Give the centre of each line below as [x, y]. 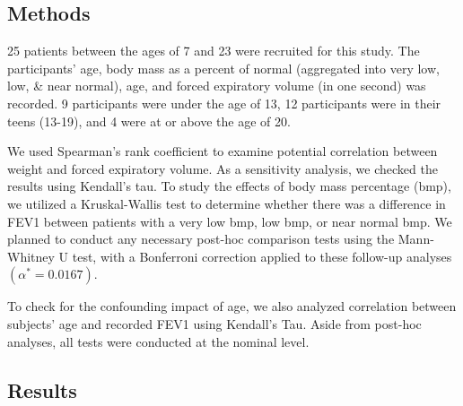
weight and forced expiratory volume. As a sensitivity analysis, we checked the [223, 168]
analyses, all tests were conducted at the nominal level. [158, 341]
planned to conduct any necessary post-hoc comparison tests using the [201, 239]
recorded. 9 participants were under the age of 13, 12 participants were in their [224, 103]
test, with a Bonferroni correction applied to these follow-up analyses [262, 256]
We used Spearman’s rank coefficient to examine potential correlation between [223, 151]
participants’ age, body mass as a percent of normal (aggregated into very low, [223, 68]
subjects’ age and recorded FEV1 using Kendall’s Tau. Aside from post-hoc [214, 323]
